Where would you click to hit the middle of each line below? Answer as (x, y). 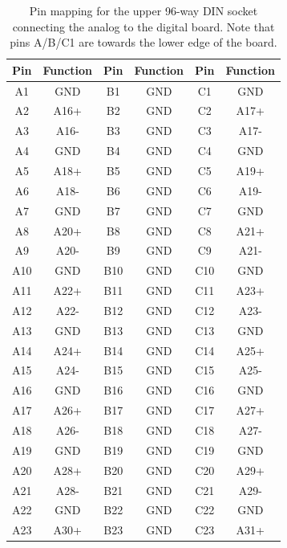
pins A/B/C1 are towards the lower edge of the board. (143, 42)
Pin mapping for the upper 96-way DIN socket (143, 10)
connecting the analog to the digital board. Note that (143, 26)
